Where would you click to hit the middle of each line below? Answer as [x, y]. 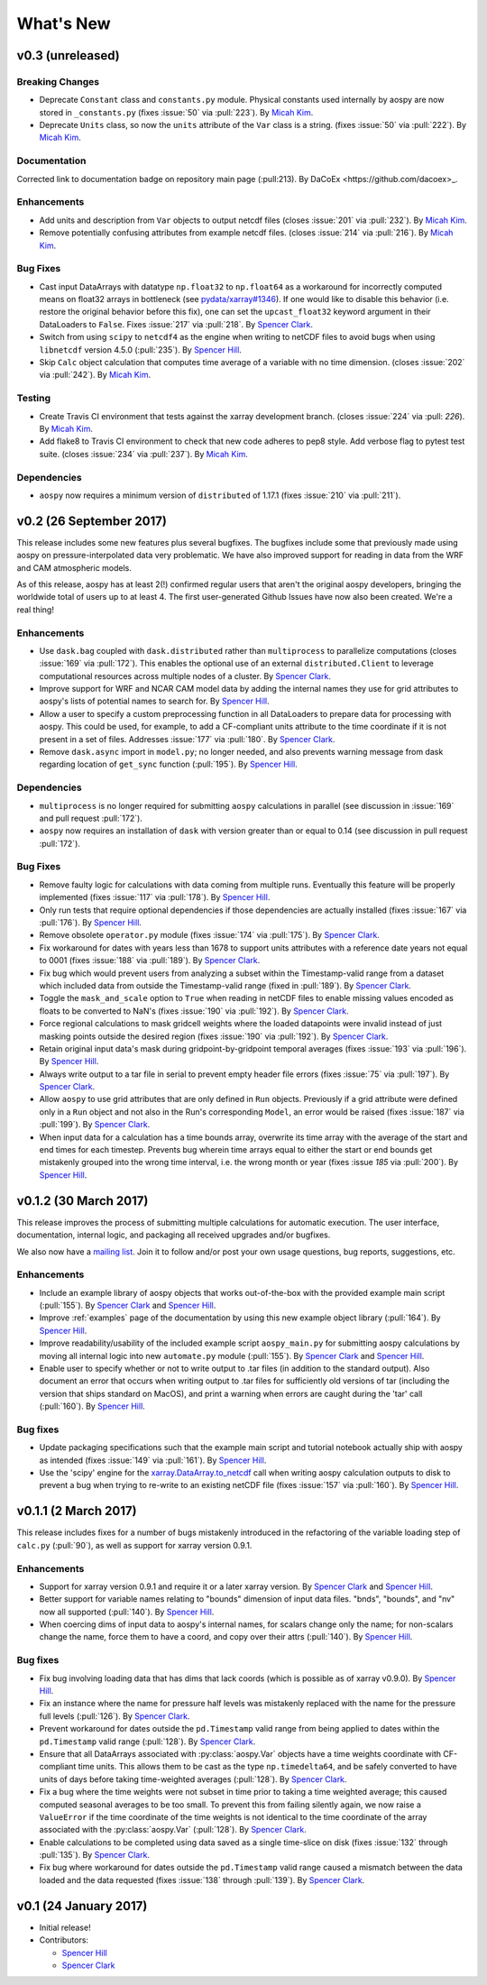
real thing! [35, 610]
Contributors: [64, 1940]
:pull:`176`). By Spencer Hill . [90, 923]
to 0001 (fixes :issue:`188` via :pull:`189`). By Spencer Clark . [150, 960]
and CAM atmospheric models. [74, 567]
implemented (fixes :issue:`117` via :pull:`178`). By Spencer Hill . [155, 897]
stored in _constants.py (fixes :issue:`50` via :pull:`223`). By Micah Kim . [176, 112]
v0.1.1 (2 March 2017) [77, 1511]
